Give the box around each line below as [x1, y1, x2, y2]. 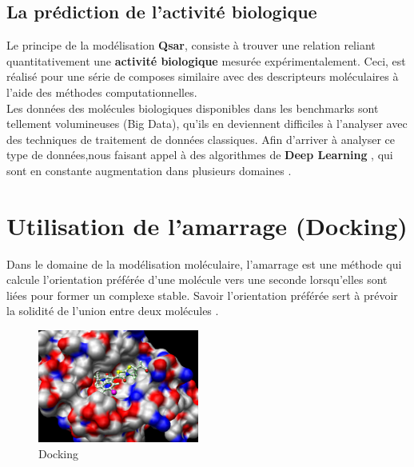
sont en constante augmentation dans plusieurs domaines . [6, 162, 292, 178]
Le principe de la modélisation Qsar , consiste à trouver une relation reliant [6, 37, 376, 54]
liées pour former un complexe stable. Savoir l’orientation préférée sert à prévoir [6, 286, 398, 303]
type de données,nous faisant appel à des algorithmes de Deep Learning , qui [6, 146, 393, 163]
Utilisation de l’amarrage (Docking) [6, 209, 408, 241]
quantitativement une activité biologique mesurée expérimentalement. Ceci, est [6, 52, 406, 69]
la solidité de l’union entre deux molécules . [6, 302, 219, 319]
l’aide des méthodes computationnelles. [6, 83, 197, 100]
